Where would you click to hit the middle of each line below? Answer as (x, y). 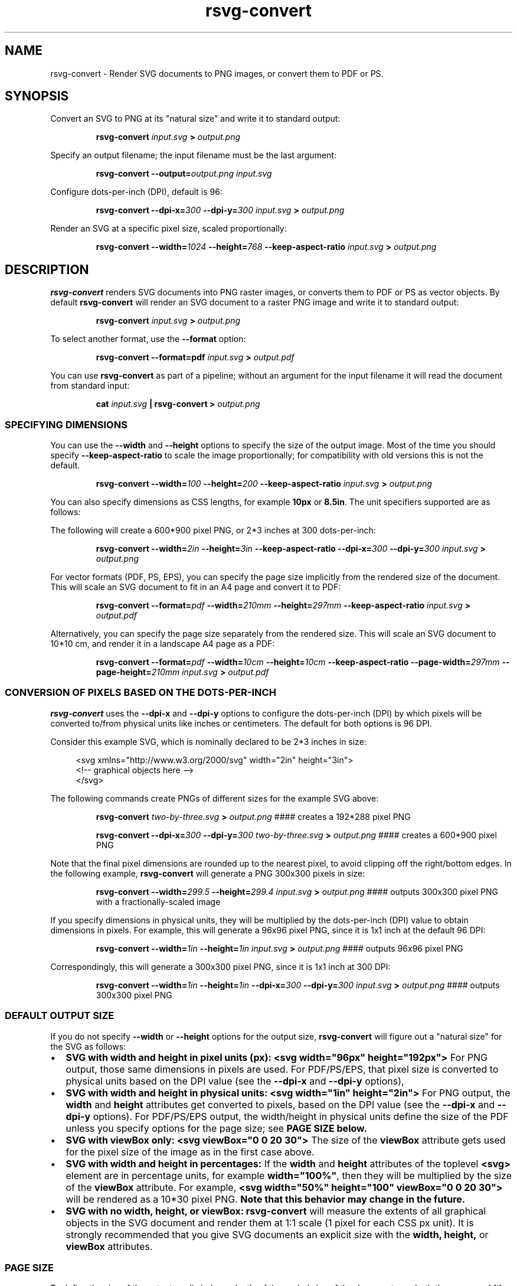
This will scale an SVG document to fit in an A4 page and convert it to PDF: (196, 587)
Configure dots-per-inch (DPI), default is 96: (136, 192)
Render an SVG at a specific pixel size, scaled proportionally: (168, 229)
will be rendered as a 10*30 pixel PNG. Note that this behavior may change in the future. (266, 1199)
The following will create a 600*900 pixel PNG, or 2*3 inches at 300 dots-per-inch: (213, 530)
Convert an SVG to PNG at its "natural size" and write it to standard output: (195, 119)
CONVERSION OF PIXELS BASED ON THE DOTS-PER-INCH (140, 693)
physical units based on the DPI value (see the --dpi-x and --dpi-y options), (235, 1081)
